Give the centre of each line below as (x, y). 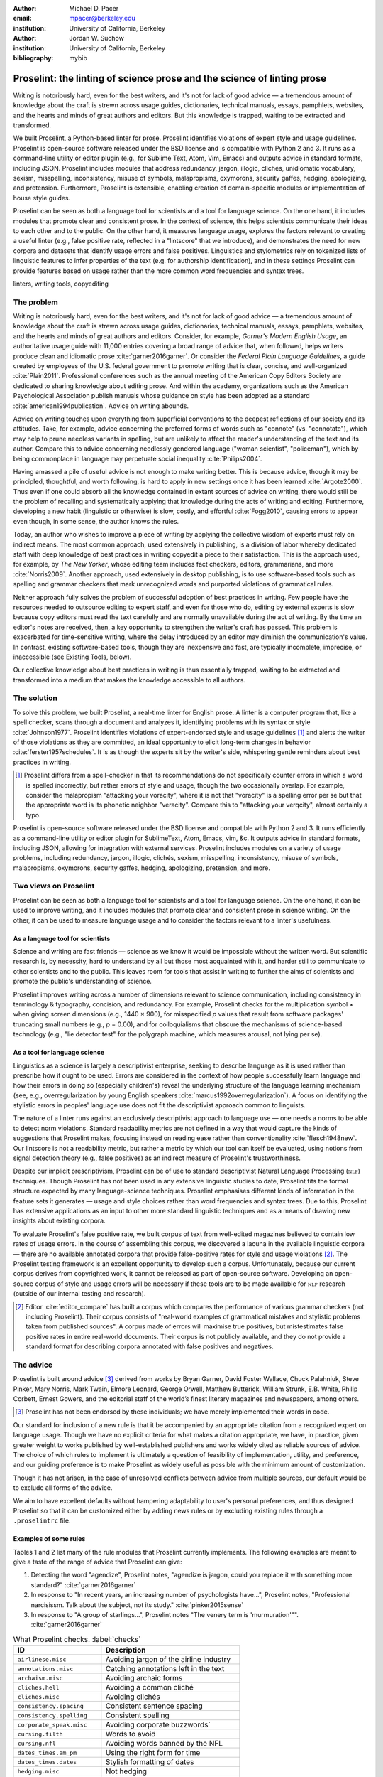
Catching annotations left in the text (165, 1669)
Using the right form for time (153, 1753)
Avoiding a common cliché (150, 1687)
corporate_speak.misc (52, 1725)
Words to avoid (131, 1734)
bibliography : (33, 58)
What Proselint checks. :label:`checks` (77, 1639)
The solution (35, 698)
